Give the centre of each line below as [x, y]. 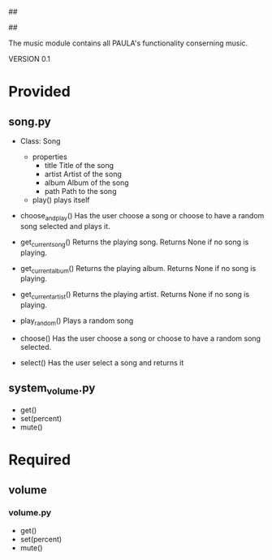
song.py [30, 121]
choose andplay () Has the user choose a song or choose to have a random [142, 217]
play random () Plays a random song [77, 321]
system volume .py [52, 389]
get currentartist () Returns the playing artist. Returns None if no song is [135, 295]
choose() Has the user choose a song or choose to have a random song [140, 338]
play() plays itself [61, 200]
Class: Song [40, 141]
